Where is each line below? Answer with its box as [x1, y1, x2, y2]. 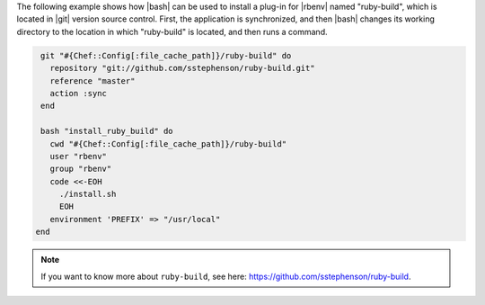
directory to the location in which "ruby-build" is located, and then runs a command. [16, 26, 328, 37]
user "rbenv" [49, 151, 108, 161]
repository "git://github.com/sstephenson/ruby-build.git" [49, 63, 315, 74]
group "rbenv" [49, 164, 112, 175]
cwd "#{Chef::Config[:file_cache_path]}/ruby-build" [49, 139, 287, 148]
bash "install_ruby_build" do [40, 126, 174, 137]
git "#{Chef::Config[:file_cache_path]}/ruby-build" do [40, 50, 292, 60]
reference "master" [49, 76, 136, 85]
